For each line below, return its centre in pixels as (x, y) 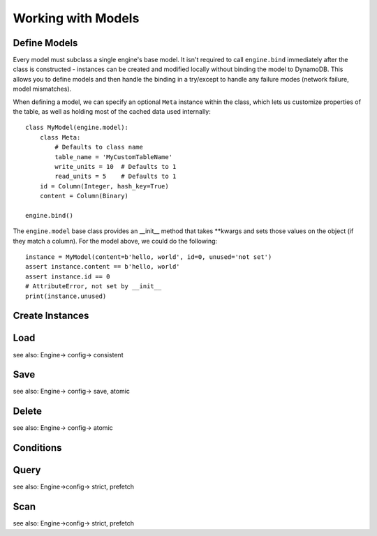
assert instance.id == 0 (68, 276)
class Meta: (60, 137)
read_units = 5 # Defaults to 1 (116, 177)
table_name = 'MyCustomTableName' (114, 157)
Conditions (37, 448)
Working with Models (76, 18)
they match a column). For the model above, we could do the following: (115, 241)
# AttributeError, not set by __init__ (94, 286)
